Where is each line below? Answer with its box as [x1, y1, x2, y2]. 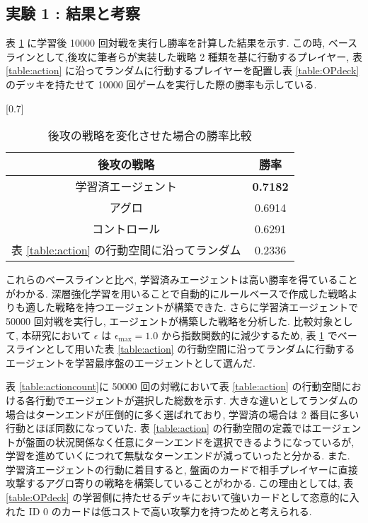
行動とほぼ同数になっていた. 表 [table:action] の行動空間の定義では [6, 421, 312, 435]
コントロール [92, 221, 161, 237]
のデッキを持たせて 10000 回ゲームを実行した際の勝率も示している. [6, 76, 317, 91]
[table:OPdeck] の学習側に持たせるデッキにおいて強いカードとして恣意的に [6, 490, 350, 505]
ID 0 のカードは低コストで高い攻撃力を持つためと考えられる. [28, 503, 312, 518]
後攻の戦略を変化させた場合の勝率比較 [47, 127, 252, 144]
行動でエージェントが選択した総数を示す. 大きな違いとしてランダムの [35, 392, 358, 407]
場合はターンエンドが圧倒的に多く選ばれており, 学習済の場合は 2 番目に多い [6, 406, 360, 421]
